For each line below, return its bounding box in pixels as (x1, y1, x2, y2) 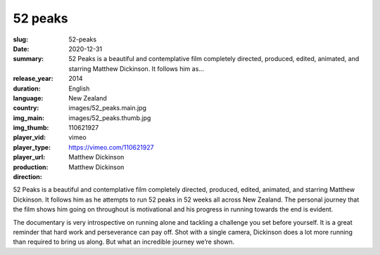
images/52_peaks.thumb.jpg (68, 113, 151, 122)
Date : (13, 44, 30, 53)
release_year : (13, 74, 54, 83)
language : (13, 93, 44, 102)
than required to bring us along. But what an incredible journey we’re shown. (13, 237, 235, 246)
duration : (13, 84, 42, 93)
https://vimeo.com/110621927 (68, 143, 154, 151)
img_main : (13, 113, 45, 122)
